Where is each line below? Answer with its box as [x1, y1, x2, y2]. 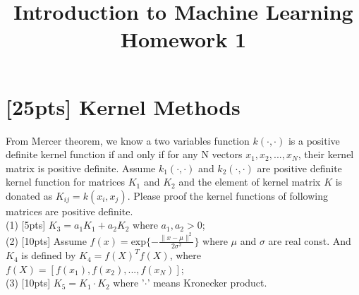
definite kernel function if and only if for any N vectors [6, 147, 243, 162]
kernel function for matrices [6, 174, 125, 189]
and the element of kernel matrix [178, 174, 321, 189]
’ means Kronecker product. [147, 275, 267, 290]
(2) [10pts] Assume [6, 233, 87, 248]
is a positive [288, 133, 340, 147]
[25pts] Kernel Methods [6, 92, 241, 121]
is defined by [21, 248, 76, 263]
